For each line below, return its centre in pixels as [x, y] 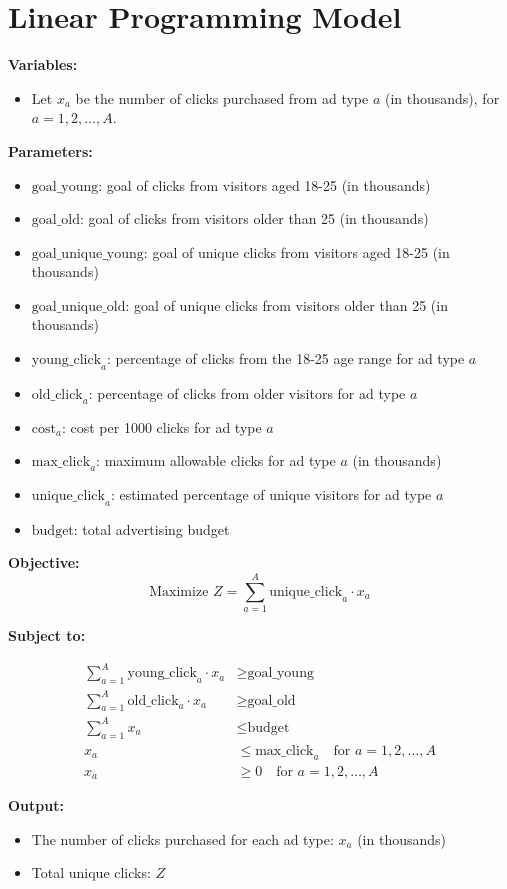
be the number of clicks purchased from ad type [222, 97]
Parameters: [50, 150]
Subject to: [47, 635]
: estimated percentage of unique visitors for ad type [271, 494]
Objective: [44, 562]
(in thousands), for [442, 97]
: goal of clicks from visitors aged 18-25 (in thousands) [264, 184]
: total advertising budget [151, 528]
